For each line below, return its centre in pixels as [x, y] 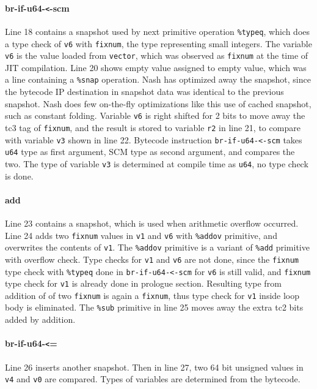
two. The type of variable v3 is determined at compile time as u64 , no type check [157, 163]
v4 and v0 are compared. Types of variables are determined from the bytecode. [153, 379]
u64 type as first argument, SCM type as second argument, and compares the [150, 152]
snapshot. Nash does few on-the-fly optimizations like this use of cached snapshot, [158, 103]
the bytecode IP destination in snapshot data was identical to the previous [144, 92]
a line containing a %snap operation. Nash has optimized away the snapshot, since [158, 79]
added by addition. [40, 319]
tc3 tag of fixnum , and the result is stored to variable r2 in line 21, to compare [153, 127]
